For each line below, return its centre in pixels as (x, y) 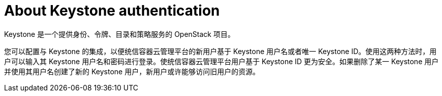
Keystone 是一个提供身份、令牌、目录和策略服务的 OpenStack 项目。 (119, 34)
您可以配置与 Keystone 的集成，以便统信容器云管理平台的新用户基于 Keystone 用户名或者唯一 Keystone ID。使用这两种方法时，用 (220, 51)
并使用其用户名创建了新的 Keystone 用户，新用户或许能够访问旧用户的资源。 (132, 71)
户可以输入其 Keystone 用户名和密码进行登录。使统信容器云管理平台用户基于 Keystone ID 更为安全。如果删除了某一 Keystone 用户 (222, 61)
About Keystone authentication (112, 11)
